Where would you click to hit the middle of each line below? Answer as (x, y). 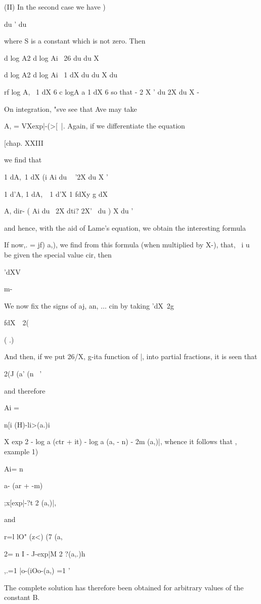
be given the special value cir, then (58, 254)
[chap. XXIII (24, 142)
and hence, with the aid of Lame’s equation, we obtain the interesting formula (125, 227)
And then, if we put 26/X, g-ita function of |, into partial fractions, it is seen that (131, 356)
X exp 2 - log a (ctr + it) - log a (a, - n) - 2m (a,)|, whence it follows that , (121, 441)
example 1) (21, 451)
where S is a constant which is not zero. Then (75, 41)
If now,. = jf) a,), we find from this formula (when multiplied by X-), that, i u (127, 245)
